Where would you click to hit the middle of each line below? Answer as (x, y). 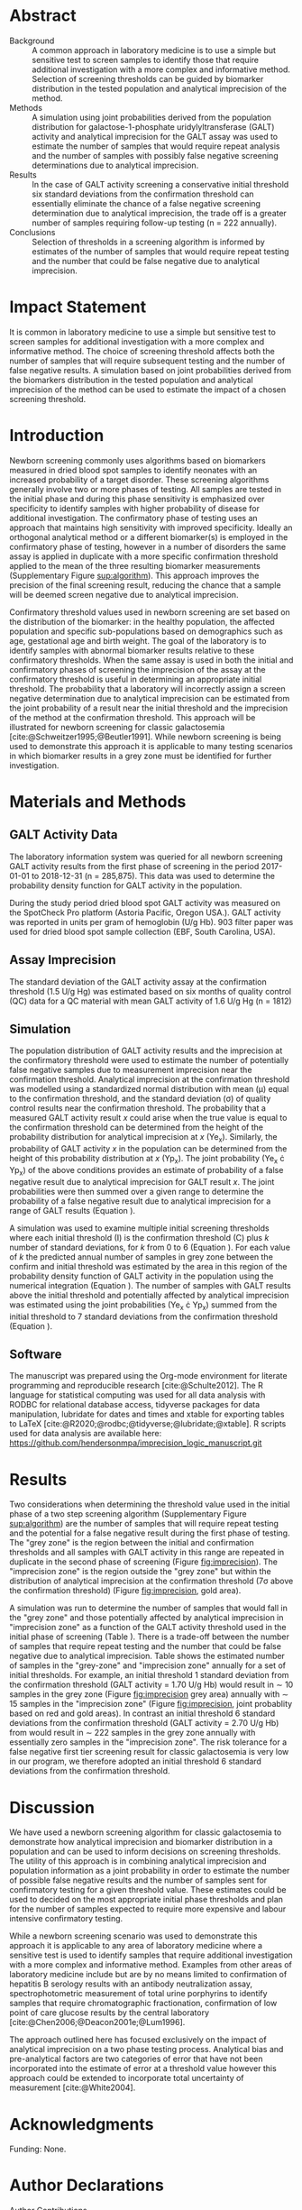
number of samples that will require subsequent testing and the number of (147, 361)
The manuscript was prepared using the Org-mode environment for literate (148, 1376)
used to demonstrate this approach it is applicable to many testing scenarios (151, 746)
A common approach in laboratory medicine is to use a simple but (154, 50)
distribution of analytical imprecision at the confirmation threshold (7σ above (151, 1581)
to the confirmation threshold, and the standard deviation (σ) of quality (140, 1099)
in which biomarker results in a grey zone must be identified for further (141, 756)
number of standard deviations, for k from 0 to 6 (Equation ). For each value (150, 1247)
